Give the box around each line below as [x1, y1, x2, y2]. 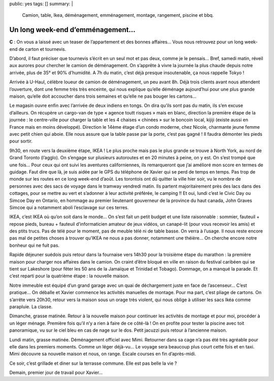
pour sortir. [9, 138, 33, 144]
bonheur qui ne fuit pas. [9, 242, 60, 248]
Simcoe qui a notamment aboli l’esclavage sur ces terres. [9, 204, 129, 211]
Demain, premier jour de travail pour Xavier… [9, 369, 103, 376]
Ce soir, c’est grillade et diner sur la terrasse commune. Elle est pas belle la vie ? [9, 360, 177, 366]
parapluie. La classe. [9, 303, 53, 310]
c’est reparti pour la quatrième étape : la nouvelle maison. [9, 273, 129, 279]
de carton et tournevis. [18, 46, 66, 52]
